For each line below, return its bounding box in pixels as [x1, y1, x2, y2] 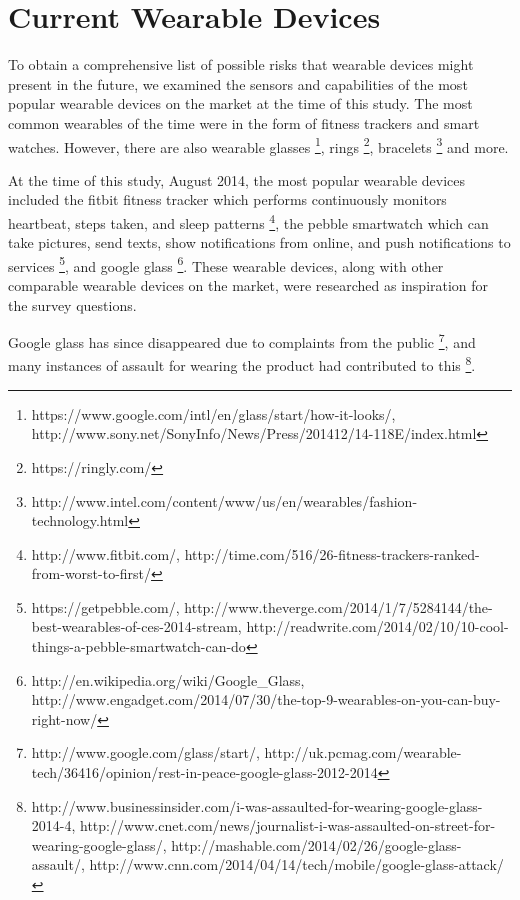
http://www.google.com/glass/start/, [31, 742, 260, 763]
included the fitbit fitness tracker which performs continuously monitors [8, 189, 447, 210]
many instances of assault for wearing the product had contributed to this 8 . [8, 352, 476, 376]
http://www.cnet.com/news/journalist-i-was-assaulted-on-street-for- [80, 815, 496, 836]
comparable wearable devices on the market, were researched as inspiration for [8, 275, 489, 296]
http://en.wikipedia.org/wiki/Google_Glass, [31, 669, 305, 690]
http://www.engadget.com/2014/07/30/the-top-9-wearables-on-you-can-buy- [31, 689, 501, 710]
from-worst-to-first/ [31, 563, 152, 584]
